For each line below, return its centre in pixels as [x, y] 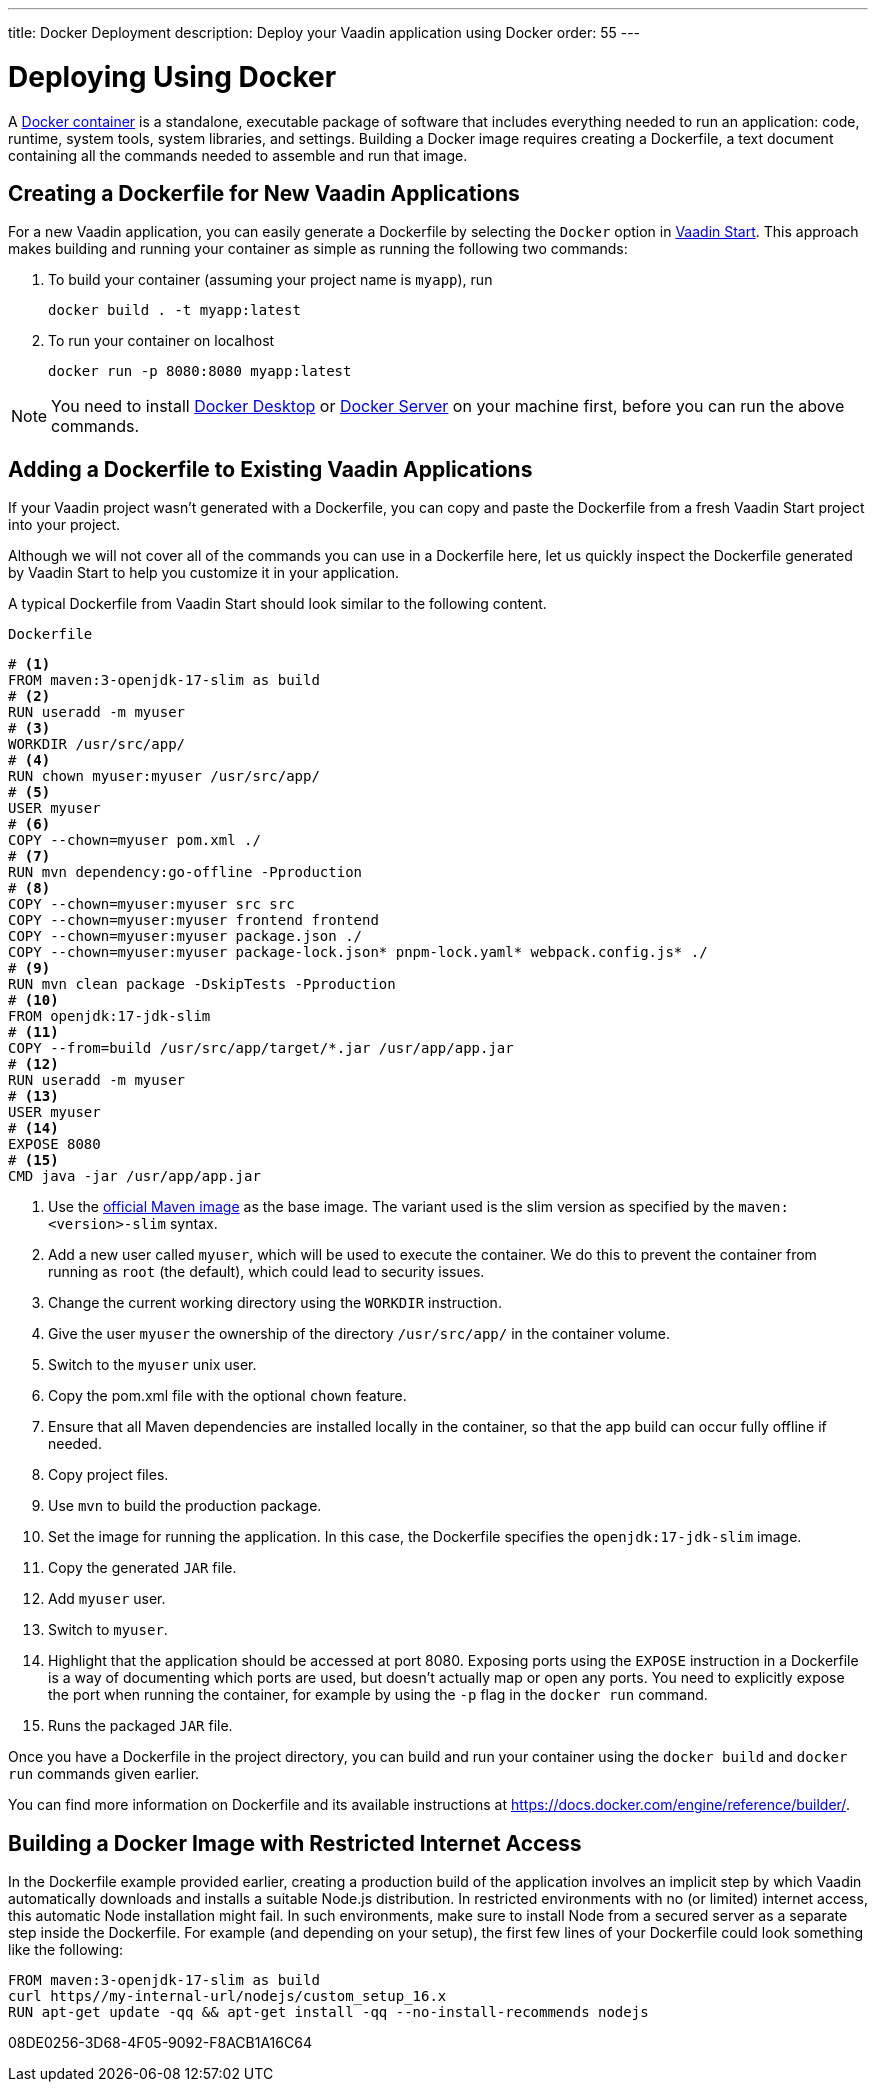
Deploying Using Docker [172, 76]
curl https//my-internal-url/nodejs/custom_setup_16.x [227, 1996]
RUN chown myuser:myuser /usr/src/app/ [164, 776]
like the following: [66, 1950]
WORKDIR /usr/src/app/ [97, 744]
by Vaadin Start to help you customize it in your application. [203, 573]
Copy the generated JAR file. [142, 1568]
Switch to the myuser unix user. [152, 1365]
